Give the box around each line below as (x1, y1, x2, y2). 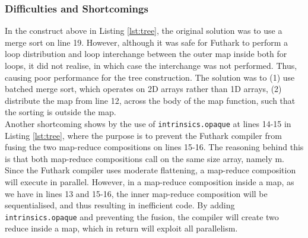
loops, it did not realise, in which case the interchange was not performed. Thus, (5, 59, 297, 71)
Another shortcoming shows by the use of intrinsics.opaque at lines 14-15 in (5, 117, 291, 129)
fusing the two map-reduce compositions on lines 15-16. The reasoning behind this (5, 141, 304, 153)
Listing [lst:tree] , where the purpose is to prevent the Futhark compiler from (5, 129, 282, 141)
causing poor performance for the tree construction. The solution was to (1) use (5, 71, 295, 83)
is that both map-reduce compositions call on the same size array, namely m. (5, 152, 285, 164)
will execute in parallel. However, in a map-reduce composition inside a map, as (5, 176, 294, 188)
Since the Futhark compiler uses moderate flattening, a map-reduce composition (5, 164, 296, 176)
